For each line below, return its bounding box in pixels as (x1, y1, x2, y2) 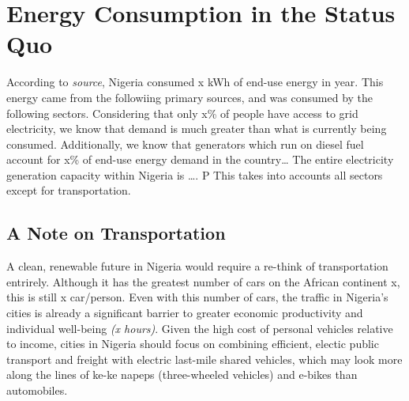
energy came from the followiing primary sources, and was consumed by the (6, 89, 373, 105)
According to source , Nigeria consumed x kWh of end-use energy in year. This (6, 74, 384, 90)
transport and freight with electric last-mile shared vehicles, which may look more (6, 350, 403, 367)
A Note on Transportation (6, 221, 226, 245)
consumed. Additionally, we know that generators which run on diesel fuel (6, 135, 364, 152)
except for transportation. (6, 182, 131, 199)
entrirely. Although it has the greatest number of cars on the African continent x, (6, 273, 400, 289)
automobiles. (6, 382, 68, 399)
